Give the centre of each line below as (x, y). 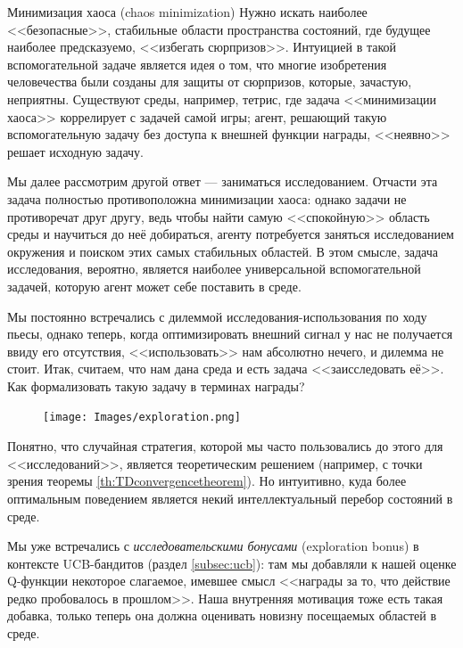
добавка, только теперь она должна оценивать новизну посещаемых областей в (222, 615)
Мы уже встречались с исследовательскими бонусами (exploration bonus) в (213, 546)
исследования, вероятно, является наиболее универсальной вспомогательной (214, 269)
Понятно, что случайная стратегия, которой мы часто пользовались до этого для (225, 446)
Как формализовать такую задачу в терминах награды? (156, 386)
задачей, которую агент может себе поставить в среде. (154, 286)
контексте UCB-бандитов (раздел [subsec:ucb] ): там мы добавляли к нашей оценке (232, 563)
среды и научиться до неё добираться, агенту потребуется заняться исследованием (231, 234)
